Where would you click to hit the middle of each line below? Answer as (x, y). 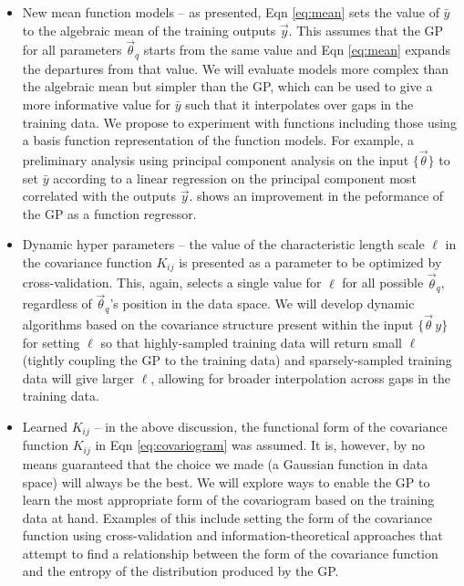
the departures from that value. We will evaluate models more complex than (236, 68)
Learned (45, 426)
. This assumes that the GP (366, 30)
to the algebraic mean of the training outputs (149, 30)
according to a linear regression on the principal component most (235, 178)
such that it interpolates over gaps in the (299, 105)
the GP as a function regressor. (109, 213)
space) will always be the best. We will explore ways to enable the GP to (226, 481)
